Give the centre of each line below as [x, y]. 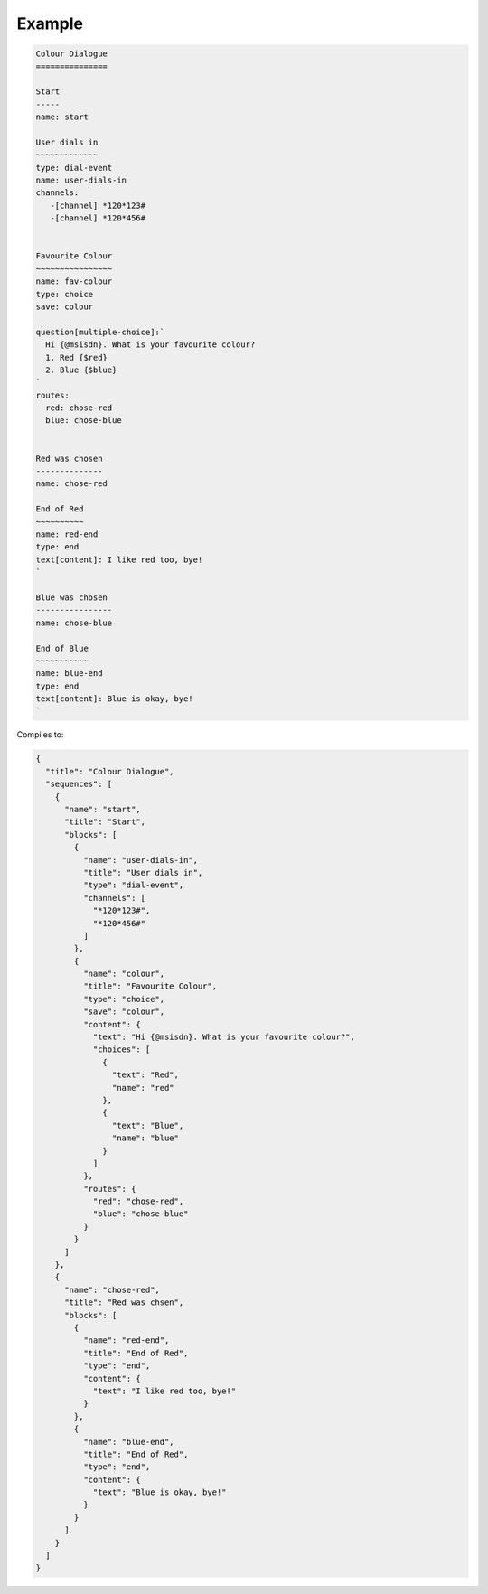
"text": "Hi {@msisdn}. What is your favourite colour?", [224, 1037]
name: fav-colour [74, 281]
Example [50, 23]
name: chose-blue [74, 623]
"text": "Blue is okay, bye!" [160, 1492]
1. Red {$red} [77, 357]
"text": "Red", [145, 1075]
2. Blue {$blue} [81, 370]
